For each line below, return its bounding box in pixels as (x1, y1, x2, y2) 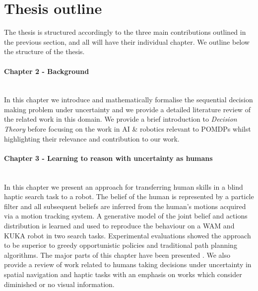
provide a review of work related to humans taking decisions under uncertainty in (4, 259, 252, 270)
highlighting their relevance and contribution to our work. (4, 133, 180, 144)
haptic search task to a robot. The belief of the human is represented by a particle (4, 191, 254, 202)
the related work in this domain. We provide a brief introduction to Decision (4, 114, 237, 124)
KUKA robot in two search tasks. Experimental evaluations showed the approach (4, 230, 251, 240)
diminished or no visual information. (4, 279, 115, 289)
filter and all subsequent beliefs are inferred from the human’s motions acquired (4, 201, 246, 211)
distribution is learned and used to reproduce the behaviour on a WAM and (4, 220, 235, 231)
